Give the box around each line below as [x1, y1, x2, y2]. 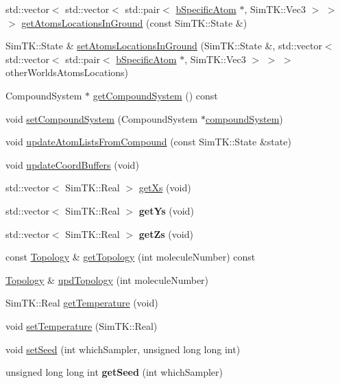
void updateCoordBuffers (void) [5, 157, 139, 171]
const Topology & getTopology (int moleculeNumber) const [5, 250, 256, 264]
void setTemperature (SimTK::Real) [5, 318, 158, 333]
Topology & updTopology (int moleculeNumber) [5, 272, 209, 287]
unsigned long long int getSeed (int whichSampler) [5, 365, 223, 379]
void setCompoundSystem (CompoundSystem [5, 111, 198, 125]
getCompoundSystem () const [93, 88, 218, 102]
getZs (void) [138, 226, 193, 241]
